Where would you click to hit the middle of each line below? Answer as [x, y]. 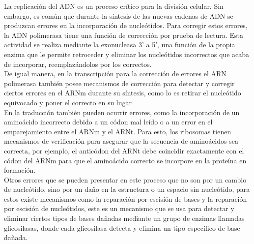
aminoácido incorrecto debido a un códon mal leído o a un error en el [108, 122]
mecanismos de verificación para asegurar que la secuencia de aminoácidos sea [121, 141]
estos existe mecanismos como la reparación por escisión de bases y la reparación [126, 198]
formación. [20, 170]
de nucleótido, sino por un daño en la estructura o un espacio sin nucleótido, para [127, 189]
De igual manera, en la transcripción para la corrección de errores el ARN [115, 74]
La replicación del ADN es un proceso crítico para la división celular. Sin [114, 6]
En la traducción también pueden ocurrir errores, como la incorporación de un [122, 112]
